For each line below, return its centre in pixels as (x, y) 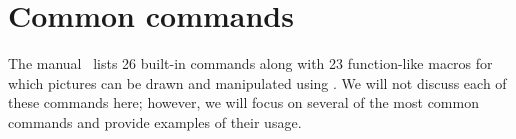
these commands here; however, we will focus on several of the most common (243, 102)
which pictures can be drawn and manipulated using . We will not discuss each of (257, 82)
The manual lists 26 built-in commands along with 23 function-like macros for (250, 63)
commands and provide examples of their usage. (155, 121)
